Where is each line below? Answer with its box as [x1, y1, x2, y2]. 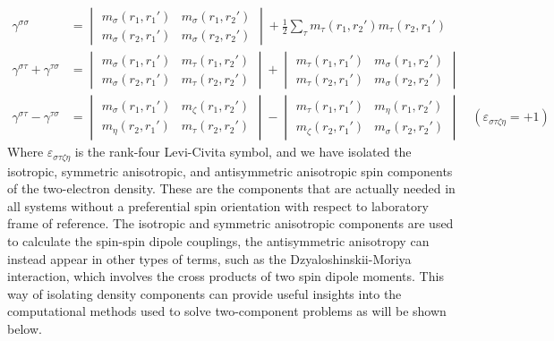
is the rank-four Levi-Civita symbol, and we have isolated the [74, 142, 412, 161]
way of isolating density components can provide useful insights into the [7, 284, 402, 303]
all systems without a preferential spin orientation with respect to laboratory [7, 196, 429, 215]
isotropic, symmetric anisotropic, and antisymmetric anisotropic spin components [7, 161, 453, 180]
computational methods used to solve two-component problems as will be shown [7, 302, 447, 320]
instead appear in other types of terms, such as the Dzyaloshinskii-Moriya [7, 249, 412, 268]
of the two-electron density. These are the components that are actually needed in [7, 179, 456, 198]
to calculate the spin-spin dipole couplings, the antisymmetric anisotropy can [7, 231, 430, 250]
